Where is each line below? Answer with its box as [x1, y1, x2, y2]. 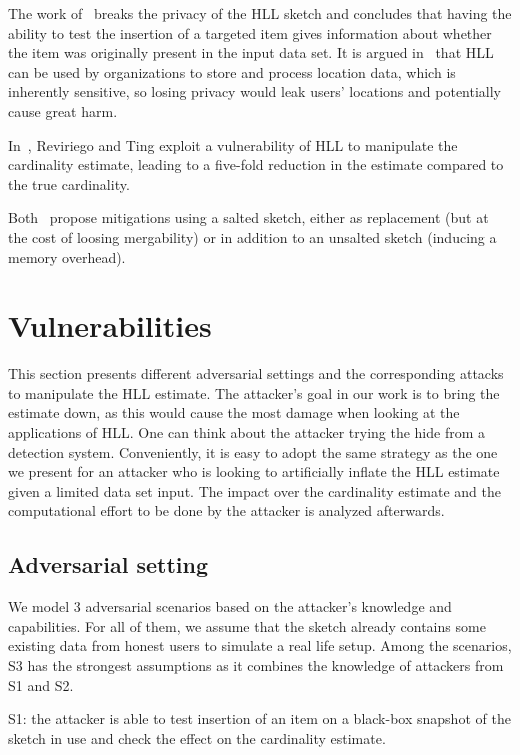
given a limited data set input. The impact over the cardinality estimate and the [8, 480, 501, 501]
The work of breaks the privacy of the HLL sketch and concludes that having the [8, 3, 512, 23]
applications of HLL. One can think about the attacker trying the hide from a [8, 422, 486, 443]
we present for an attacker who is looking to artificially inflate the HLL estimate [8, 461, 500, 482]
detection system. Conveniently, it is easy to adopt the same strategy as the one [8, 441, 498, 462]
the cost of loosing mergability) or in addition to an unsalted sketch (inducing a [8, 226, 497, 247]
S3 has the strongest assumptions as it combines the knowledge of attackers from [8, 654, 504, 675]
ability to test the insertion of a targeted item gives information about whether [8, 22, 492, 43]
